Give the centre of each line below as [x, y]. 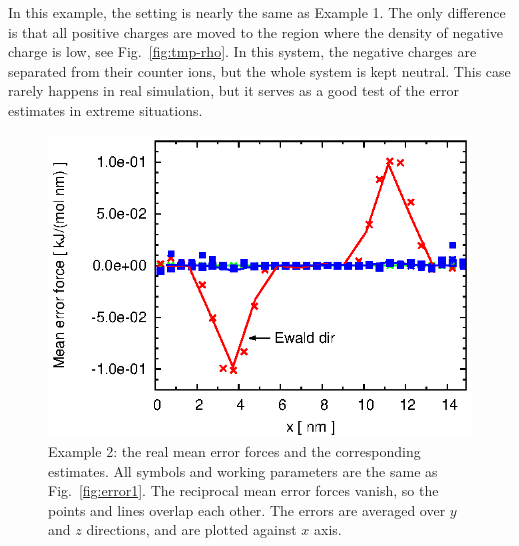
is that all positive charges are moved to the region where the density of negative [256, 31]
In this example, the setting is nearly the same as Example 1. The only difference [257, 12]
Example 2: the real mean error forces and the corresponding [234, 451]
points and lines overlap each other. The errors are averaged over [247, 509]
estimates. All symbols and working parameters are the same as [243, 470]
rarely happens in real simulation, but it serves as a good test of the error [234, 90]
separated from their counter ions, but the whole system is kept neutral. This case [259, 70]
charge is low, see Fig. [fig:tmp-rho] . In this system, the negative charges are [242, 51]
